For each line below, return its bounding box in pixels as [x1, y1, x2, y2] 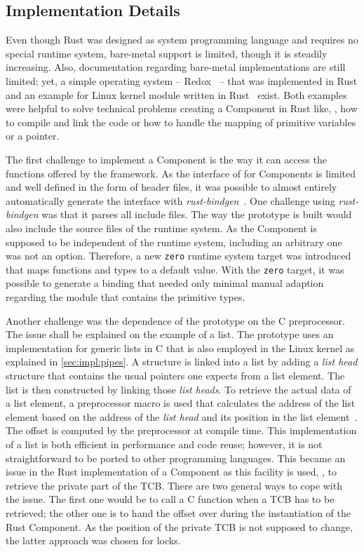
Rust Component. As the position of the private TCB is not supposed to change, [6, 519, 353, 534]
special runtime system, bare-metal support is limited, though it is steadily [6, 46, 328, 60]
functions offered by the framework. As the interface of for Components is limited [6, 166, 356, 180]
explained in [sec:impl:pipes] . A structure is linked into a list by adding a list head [6, 354, 358, 369]
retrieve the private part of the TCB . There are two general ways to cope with [6, 478, 342, 492]
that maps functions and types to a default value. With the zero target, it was [6, 262, 344, 276]
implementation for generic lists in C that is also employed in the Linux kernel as [6, 340, 355, 355]
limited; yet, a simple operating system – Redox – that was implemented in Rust [6, 73, 358, 88]
